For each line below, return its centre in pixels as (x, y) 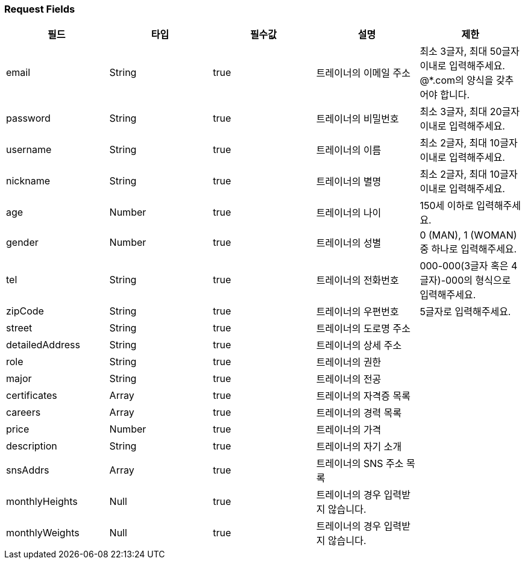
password (28, 118)
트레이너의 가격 (349, 430)
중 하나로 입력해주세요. (468, 249)
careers (24, 412)
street (19, 328)
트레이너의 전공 (349, 379)
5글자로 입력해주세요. (465, 312)
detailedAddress (43, 345)
